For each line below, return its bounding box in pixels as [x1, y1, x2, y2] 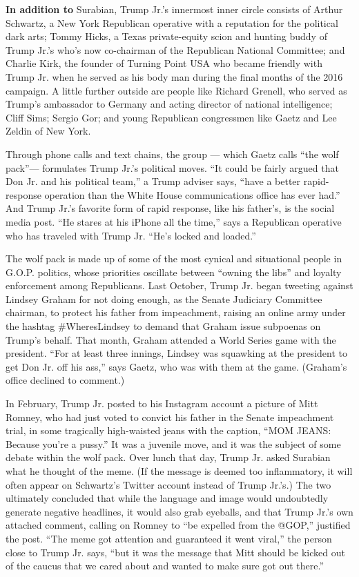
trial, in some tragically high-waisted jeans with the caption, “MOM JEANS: [6, 423, 331, 438]
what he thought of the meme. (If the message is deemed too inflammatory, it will [6, 464, 353, 478]
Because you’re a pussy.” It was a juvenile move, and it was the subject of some [6, 436, 341, 451]
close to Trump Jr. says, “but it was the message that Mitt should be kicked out [6, 545, 345, 559]
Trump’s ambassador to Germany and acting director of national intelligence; [6, 97, 333, 111]
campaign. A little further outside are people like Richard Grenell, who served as [6, 83, 347, 97]
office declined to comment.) [6, 373, 125, 387]
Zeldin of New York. [6, 124, 91, 138]
